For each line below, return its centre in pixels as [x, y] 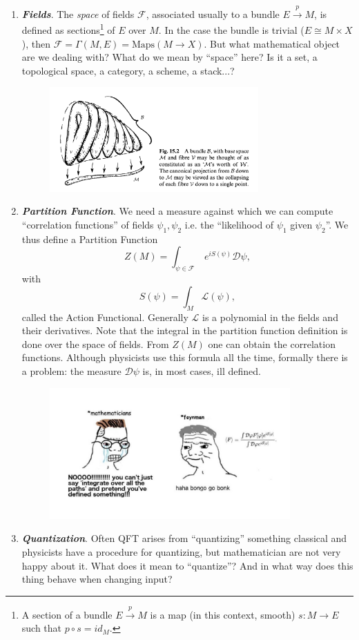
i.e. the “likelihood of [229, 225]
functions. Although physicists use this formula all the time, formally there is [185, 357]
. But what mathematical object [272, 43]
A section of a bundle [67, 614]
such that [42, 628]
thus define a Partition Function [90, 239]
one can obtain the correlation [272, 343]
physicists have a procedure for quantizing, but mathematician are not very [181, 551]
